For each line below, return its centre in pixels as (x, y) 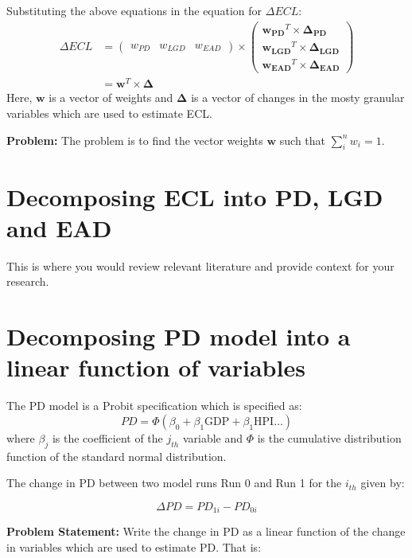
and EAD (59, 227)
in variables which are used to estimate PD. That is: (134, 546)
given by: (383, 483)
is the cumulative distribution (329, 437)
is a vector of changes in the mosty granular (298, 98)
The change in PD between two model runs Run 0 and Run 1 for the (174, 483)
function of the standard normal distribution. (117, 456)
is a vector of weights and (111, 98)
